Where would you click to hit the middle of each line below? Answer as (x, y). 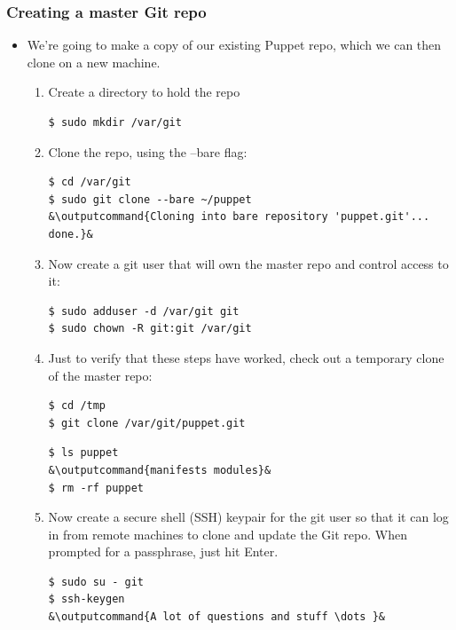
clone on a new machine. (94, 62)
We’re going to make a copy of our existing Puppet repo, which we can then (234, 45)
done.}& (71, 234)
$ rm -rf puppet (96, 488)
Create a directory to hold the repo (144, 92)
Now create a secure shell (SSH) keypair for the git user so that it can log (248, 517)
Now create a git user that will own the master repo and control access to (248, 263)
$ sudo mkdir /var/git (115, 122)
